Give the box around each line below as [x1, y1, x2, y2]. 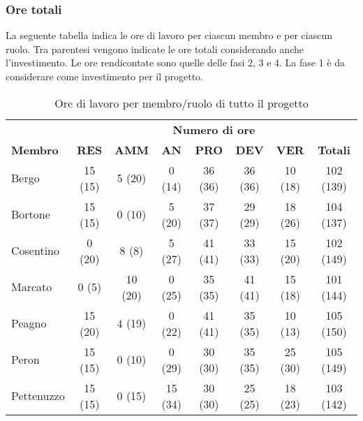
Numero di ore [172, 121, 255, 138]
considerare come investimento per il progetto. [6, 69, 204, 83]
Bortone [11, 206, 50, 223]
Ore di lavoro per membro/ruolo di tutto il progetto [54, 94, 309, 111]
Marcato [11, 279, 52, 295]
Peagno [11, 315, 47, 332]
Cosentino [11, 242, 59, 259]
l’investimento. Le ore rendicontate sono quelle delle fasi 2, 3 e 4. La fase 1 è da [6, 55, 346, 70]
